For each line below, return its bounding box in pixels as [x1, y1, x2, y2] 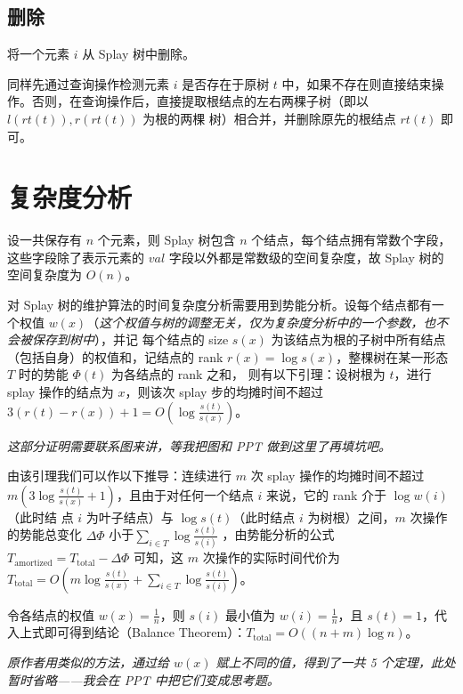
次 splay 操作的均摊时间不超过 [250, 466, 425, 485]
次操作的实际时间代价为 [202, 548, 340, 567]
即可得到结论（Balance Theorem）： [44, 623, 247, 642]
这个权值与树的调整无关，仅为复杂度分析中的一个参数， [99, 312, 424, 331]
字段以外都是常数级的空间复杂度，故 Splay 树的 [168, 247, 444, 266]
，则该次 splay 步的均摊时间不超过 [125, 383, 324, 401]
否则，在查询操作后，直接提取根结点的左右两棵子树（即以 [31, 92, 369, 110]
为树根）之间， [307, 507, 395, 526]
